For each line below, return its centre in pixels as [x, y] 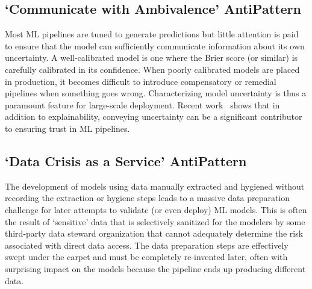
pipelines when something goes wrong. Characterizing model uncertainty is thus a [156, 93]
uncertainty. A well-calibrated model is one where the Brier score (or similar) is [151, 57]
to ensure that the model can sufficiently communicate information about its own [155, 45]
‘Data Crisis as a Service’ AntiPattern [126, 160]
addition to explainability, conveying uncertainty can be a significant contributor [154, 117]
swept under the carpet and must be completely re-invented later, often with [146, 257]
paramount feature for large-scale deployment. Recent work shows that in [142, 104]
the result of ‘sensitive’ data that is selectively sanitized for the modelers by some [155, 221]
